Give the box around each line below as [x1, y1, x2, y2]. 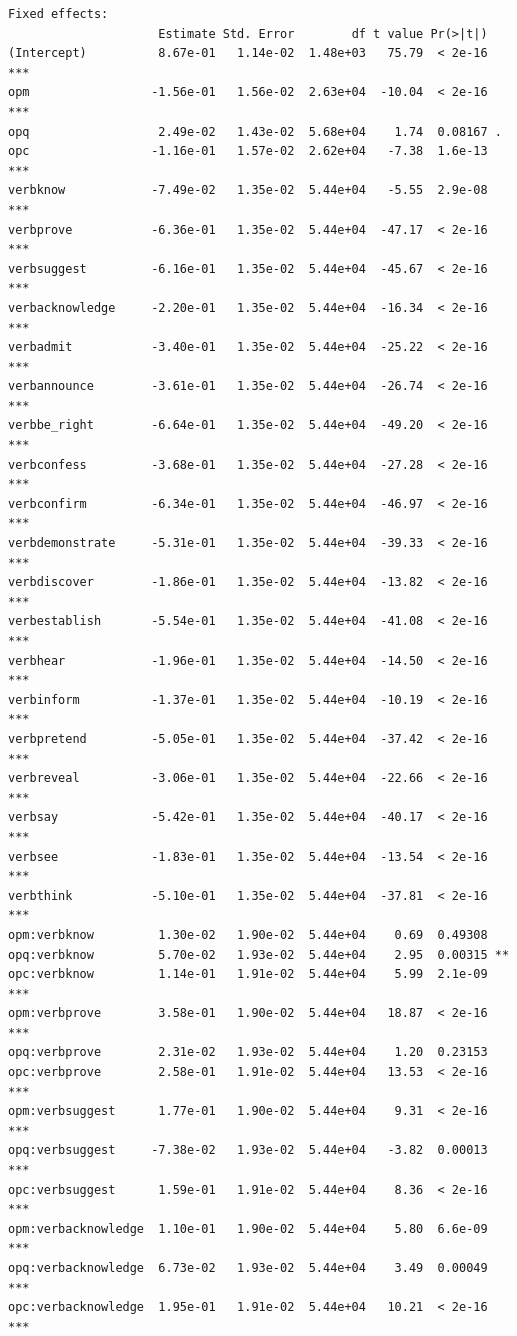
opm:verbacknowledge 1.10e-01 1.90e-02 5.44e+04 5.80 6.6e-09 [8, 1221, 488, 1236]
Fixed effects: [8, 7, 109, 21]
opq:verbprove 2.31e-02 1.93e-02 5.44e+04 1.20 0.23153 [8, 1045, 488, 1060]
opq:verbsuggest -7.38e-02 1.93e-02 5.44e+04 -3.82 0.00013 [8, 1143, 488, 1158]
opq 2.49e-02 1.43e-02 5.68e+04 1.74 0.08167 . [8, 124, 502, 139]
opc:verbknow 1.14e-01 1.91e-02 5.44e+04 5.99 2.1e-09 [8, 967, 488, 982]
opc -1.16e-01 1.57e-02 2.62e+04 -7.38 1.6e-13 [8, 144, 488, 159]
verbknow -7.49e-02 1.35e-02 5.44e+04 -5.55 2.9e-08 [8, 183, 488, 198]
